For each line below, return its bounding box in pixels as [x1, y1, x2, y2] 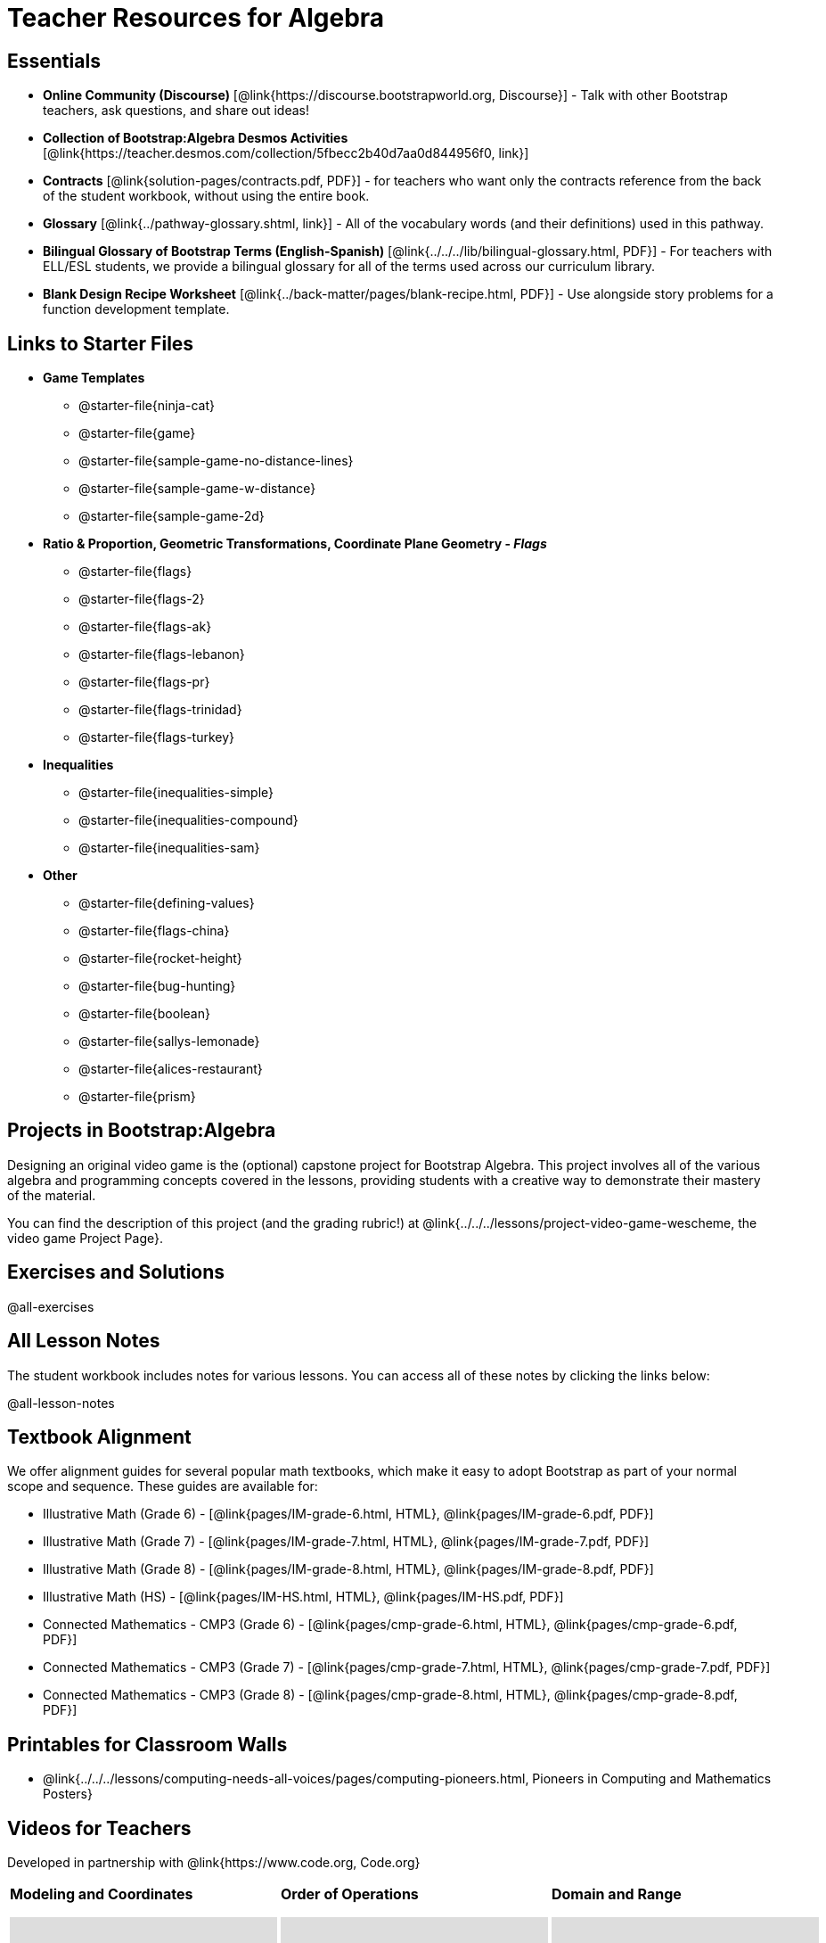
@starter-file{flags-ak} [78, 619, 212, 635]
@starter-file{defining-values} [78, 895, 255, 911]
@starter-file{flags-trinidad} [78, 702, 242, 718]
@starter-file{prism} [78, 1089, 196, 1105]
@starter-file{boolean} [78, 1006, 210, 1022]
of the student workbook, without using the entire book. [43, 188, 370, 204]
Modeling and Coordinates [10, 1885, 193, 1904]
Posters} [43, 1786, 93, 1802]
